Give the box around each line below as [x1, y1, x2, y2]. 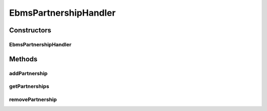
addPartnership [9, 70, 48, 77]
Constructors [9, 26, 51, 34]
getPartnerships [9, 83, 49, 90]
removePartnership [9, 96, 57, 103]
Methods [9, 55, 38, 63]
